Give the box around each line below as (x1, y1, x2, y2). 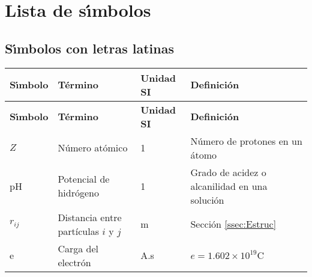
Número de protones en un (190, 133, 302, 148)
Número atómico (58, 141, 128, 155)
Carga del (58, 241, 98, 255)
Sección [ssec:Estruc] (190, 217, 277, 231)
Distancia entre (58, 210, 122, 224)
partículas (58, 224, 99, 238)
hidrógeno (58, 186, 99, 200)
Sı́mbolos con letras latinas (5, 38, 174, 57)
